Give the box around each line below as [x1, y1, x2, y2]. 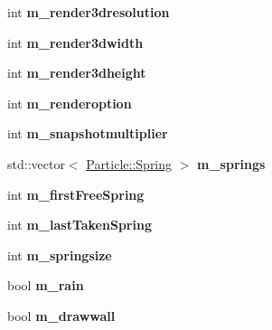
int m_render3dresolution [7, 3, 170, 21]
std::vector [7, 154, 65, 173]
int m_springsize [7, 245, 112, 264]
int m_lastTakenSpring [7, 215, 152, 234]
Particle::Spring [86, 154, 173, 173]
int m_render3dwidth [7, 33, 144, 52]
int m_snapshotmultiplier [7, 124, 168, 143]
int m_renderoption [7, 93, 132, 112]
